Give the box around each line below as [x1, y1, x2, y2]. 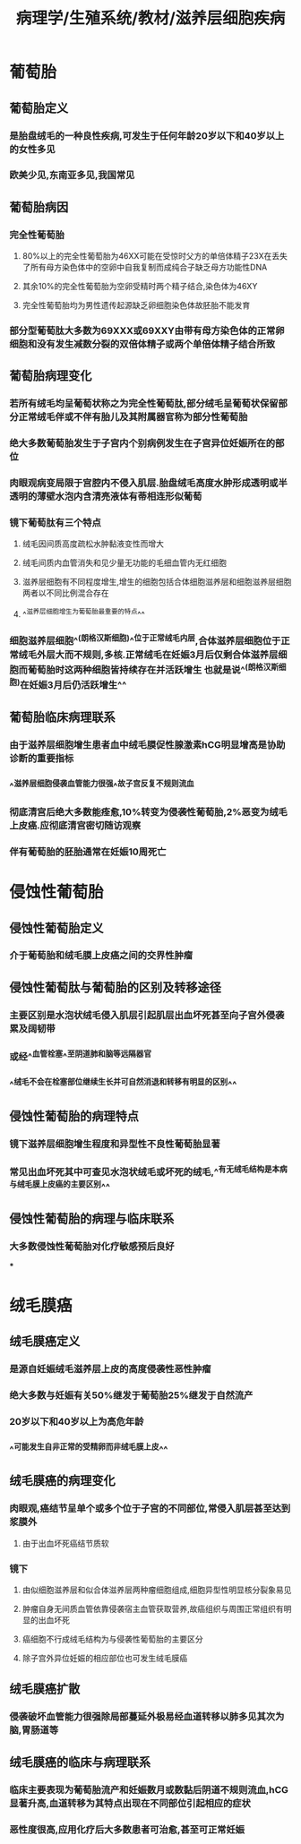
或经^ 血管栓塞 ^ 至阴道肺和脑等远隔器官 [9, 1049, 152, 1063]
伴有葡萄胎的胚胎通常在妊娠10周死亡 [9, 845, 167, 858]
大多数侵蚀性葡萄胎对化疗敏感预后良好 [9, 1239, 175, 1252]
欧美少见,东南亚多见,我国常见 [9, 169, 135, 182]
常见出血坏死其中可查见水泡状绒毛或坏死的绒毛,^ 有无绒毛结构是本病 [9, 1163, 288, 1179]
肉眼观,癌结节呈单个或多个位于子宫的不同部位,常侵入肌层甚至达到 [9, 1502, 291, 1514]
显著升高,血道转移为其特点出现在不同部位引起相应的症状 [9, 1797, 251, 1809]
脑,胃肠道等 [9, 1724, 59, 1737]
